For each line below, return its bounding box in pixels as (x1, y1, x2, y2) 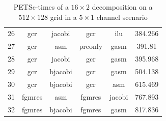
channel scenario (96, 11, 148, 22)
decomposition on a (92, 2, 153, 12)
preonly (79, 41, 103, 51)
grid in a (50, 11, 77, 22)
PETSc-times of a (13, 2, 69, 12)
